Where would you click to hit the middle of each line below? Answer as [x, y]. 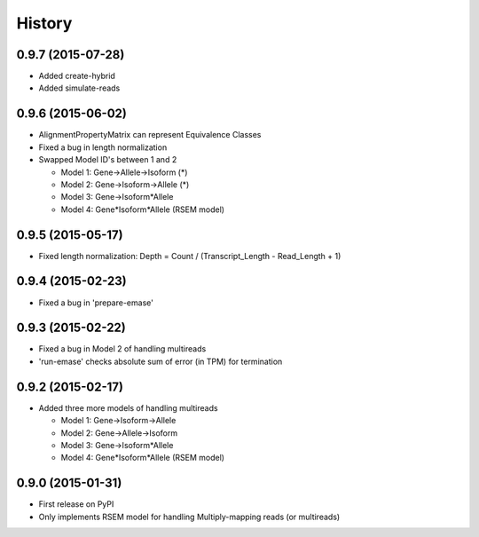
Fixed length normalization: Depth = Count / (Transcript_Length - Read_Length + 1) [190, 256]
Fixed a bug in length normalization [103, 147]
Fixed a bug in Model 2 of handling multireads [122, 349]
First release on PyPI [76, 504]
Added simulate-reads [79, 88]
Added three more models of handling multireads [128, 407]
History [44, 23]
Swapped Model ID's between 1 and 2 [108, 160]
